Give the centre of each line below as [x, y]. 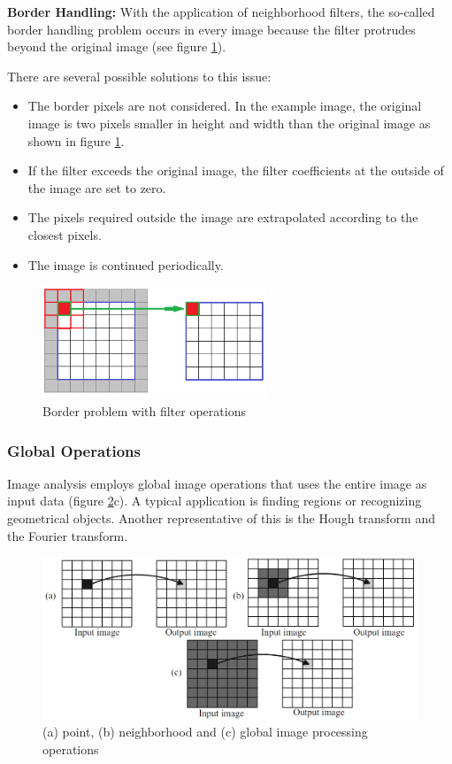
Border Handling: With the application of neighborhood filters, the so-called [221, 12]
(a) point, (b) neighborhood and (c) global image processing [205, 732]
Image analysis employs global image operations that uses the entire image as [217, 483]
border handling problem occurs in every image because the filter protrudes [211, 29]
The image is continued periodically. [126, 264]
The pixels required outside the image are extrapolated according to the [223, 217]
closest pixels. [65, 234]
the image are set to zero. [97, 187]
